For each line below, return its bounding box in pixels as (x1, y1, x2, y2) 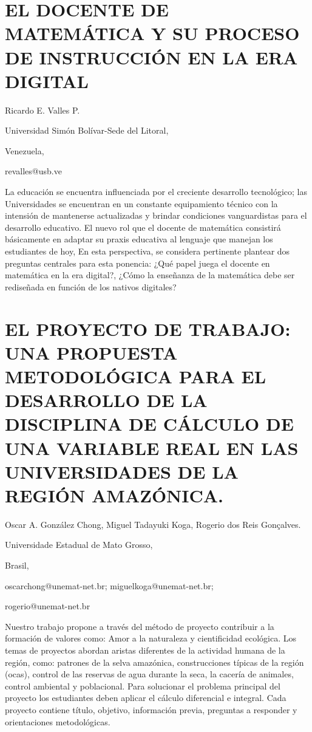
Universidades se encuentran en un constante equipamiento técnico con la (5, 197, 278, 210)
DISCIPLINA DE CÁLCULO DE (5, 411, 294, 436)
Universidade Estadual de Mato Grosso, (5, 538, 153, 551)
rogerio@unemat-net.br (5, 600, 90, 612)
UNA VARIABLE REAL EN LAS (5, 435, 299, 460)
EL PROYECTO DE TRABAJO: (5, 316, 291, 341)
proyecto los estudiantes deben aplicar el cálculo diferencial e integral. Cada (5, 691, 287, 704)
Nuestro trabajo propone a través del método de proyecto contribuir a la (5, 620, 274, 632)
